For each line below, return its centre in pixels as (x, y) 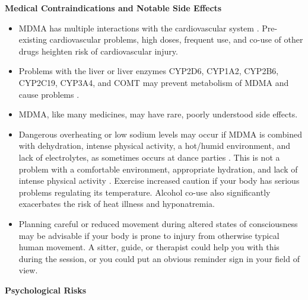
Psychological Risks (46, 290)
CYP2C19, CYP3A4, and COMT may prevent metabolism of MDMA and (154, 82)
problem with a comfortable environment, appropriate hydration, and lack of (158, 169)
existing (33, 39)
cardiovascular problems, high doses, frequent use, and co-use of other (176, 39)
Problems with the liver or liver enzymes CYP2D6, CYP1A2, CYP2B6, (149, 71)
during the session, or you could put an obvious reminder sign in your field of (159, 258)
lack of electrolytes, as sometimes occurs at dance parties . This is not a (149, 157)
